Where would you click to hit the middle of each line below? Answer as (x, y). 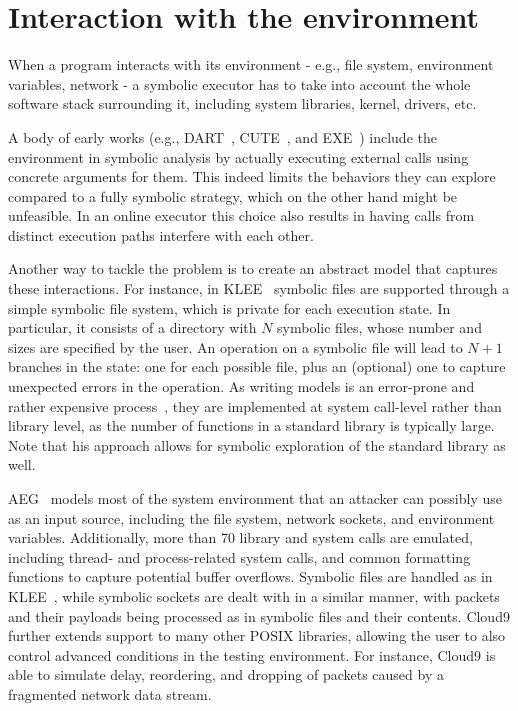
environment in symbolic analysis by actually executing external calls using (238, 156)
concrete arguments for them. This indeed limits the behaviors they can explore (252, 176)
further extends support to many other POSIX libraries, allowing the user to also (257, 635)
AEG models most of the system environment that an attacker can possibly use (255, 498)
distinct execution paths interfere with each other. (161, 234)
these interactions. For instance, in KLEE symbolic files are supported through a (259, 288)
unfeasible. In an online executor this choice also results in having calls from (241, 215)
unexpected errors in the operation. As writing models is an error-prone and (241, 386)
